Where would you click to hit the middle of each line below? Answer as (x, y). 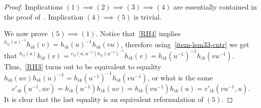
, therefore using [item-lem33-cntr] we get (185, 44)
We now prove (26, 33)
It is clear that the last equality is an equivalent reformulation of (104, 99)
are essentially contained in (215, 7)
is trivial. (148, 16)
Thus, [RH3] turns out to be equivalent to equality (83, 66)
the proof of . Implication (44, 16)
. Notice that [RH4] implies (138, 33)
